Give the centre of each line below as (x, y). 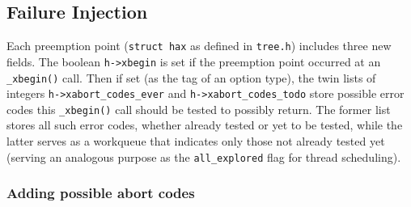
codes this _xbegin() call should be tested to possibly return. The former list (199, 109)
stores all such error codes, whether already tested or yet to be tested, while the (205, 125)
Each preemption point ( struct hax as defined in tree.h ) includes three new (199, 46)
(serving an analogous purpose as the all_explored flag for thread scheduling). (204, 156)
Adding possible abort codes (101, 193)
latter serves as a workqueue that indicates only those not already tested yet (196, 141)
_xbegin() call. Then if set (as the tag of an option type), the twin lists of (191, 77)
